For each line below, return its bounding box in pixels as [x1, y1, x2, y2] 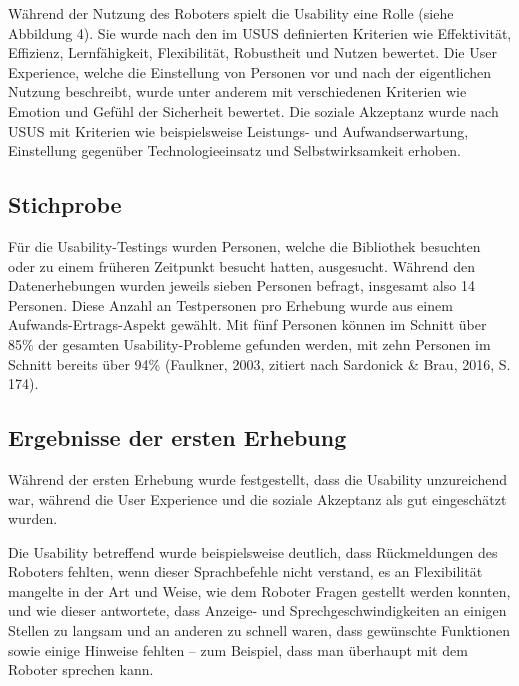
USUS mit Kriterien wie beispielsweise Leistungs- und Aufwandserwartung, [8, 120, 469, 141]
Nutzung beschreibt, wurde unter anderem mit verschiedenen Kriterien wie [8, 81, 467, 102]
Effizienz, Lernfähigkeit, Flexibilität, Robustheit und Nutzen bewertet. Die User [8, 42, 497, 63]
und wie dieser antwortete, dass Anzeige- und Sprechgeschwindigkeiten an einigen [8, 600, 507, 621]
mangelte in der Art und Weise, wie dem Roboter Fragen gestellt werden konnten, [8, 580, 511, 601]
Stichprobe [8, 189, 122, 220]
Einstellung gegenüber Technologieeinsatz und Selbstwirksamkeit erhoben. [8, 140, 461, 161]
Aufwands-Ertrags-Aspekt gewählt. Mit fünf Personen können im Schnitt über [8, 314, 487, 335]
